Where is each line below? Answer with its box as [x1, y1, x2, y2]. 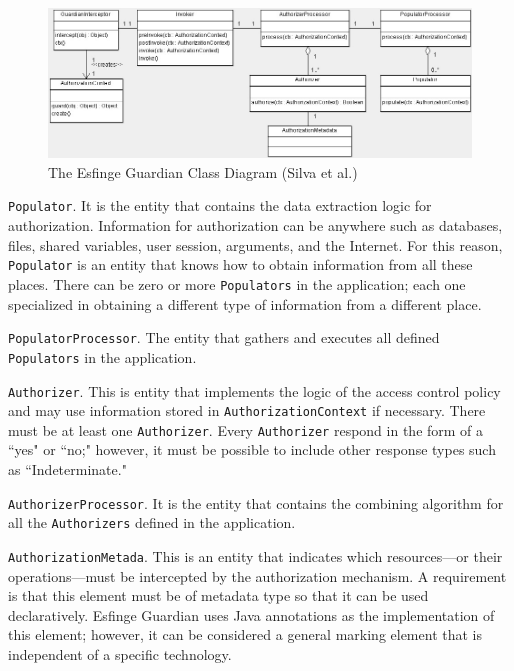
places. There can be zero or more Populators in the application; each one [8, 273, 466, 294]
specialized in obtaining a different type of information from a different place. [8, 293, 482, 314]
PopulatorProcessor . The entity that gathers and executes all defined [8, 327, 440, 348]
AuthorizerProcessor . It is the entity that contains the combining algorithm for [8, 492, 504, 513]
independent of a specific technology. [8, 644, 232, 664]
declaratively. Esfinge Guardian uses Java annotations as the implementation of [8, 604, 495, 625]
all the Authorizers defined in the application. [8, 512, 296, 533]
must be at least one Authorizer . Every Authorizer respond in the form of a [8, 419, 484, 440]
